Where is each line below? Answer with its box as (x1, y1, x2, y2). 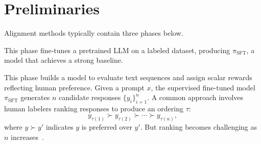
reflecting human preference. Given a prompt (4, 82, 145, 92)
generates (20, 92, 50, 103)
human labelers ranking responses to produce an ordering (4, 103, 183, 113)
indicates (45, 122, 74, 132)
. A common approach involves (147, 92, 244, 103)
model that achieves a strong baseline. (4, 55, 123, 65)
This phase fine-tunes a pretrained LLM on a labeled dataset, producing (4, 44, 230, 55)
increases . (11, 131, 44, 142)
